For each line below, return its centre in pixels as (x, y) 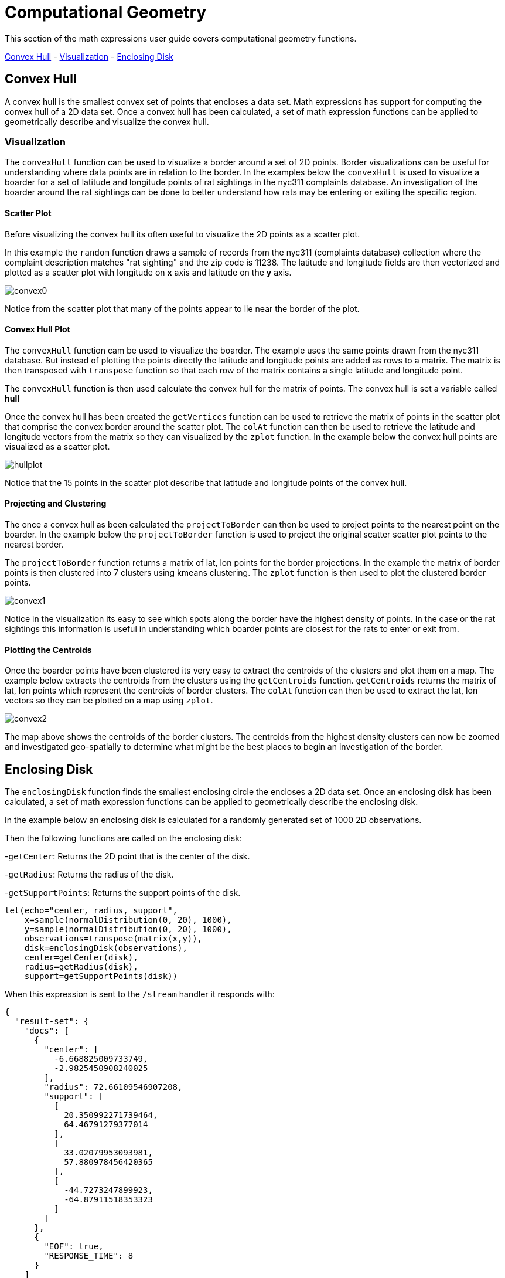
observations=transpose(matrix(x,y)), (113, 939)
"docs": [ (47, 1031)
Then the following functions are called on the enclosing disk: (123, 838)
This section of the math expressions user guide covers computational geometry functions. (181, 38)
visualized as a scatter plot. (57, 446)
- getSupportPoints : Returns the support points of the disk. (123, 893)
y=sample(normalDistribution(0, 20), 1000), (128, 929)
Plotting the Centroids (48, 650)
